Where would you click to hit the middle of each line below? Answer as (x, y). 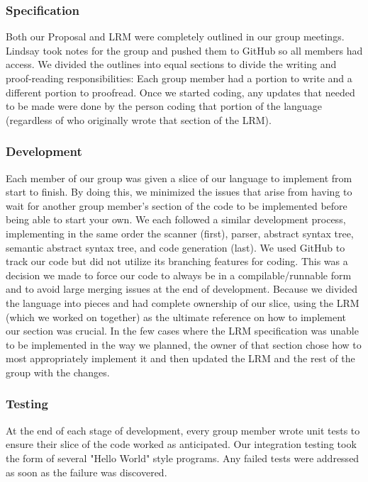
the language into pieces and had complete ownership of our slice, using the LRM (183, 302)
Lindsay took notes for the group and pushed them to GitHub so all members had (184, 50)
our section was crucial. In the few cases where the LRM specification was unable (182, 331)
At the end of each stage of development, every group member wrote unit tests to (183, 430)
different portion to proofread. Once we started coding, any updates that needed (180, 92)
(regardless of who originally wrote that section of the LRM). (139, 119)
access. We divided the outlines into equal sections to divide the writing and (171, 64)
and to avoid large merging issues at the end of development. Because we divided (182, 289)
